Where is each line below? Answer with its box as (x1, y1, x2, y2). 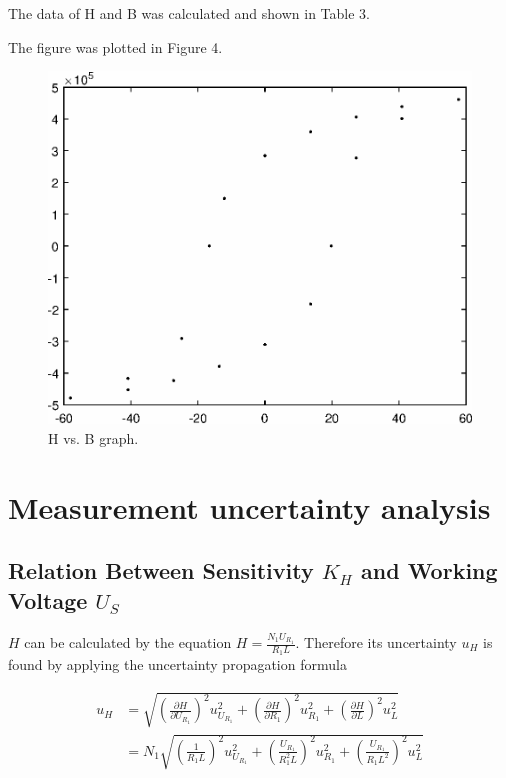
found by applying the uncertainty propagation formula (8, 654, 347, 675)
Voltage (8, 584, 88, 615)
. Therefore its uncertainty (295, 632, 457, 653)
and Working (361, 555, 498, 586)
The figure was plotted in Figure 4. (8, 36, 223, 57)
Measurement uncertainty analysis (8, 486, 491, 527)
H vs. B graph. (48, 428, 139, 449)
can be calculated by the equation (24, 632, 232, 653)
